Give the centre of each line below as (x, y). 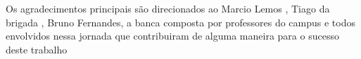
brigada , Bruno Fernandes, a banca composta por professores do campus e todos (180, 22)
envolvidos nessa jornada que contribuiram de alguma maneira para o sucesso (172, 36)
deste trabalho (37, 49)
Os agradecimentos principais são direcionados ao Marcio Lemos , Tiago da (168, 8)
